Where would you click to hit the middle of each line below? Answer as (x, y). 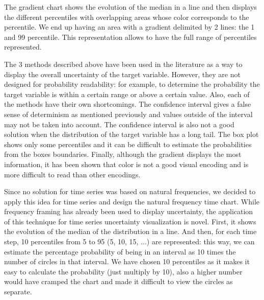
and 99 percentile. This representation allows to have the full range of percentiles (130, 37)
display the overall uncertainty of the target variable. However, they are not (122, 74)
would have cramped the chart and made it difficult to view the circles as (118, 281)
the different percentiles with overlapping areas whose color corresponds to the (127, 17)
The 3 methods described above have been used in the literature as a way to (123, 64)
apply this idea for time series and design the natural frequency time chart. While (132, 201)
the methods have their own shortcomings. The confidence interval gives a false (128, 104)
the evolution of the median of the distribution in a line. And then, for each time (130, 231)
